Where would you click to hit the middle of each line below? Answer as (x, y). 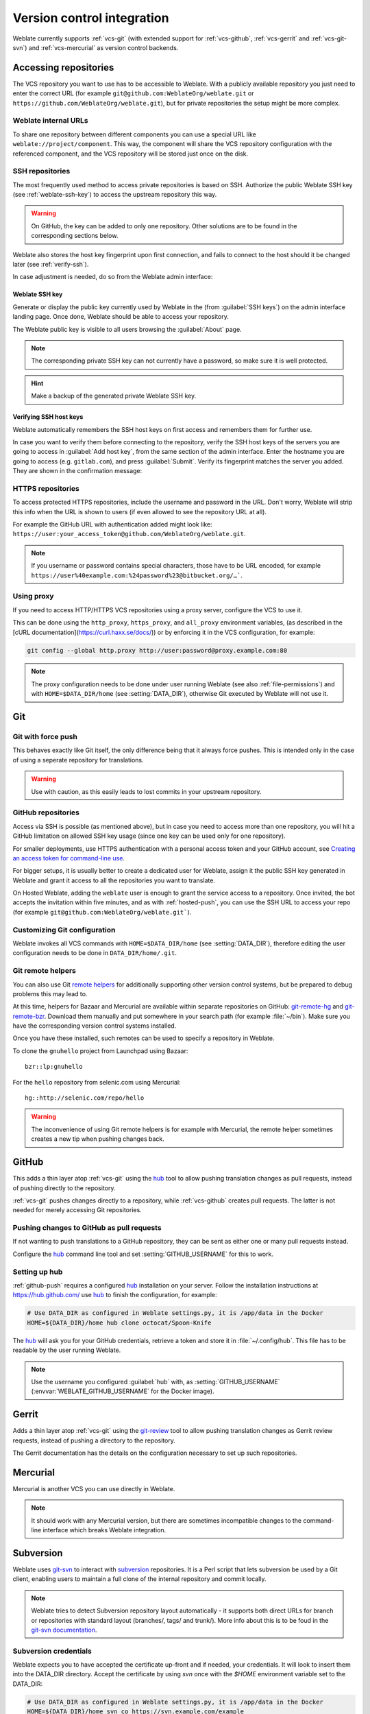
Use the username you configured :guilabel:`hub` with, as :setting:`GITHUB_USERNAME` (156, 1381)
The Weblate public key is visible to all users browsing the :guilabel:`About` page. (127, 329)
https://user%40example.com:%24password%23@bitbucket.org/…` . (137, 575)
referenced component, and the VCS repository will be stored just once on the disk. (131, 154)
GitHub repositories (46, 812)
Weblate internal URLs (50, 121)
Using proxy (33, 596)
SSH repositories (41, 171)
